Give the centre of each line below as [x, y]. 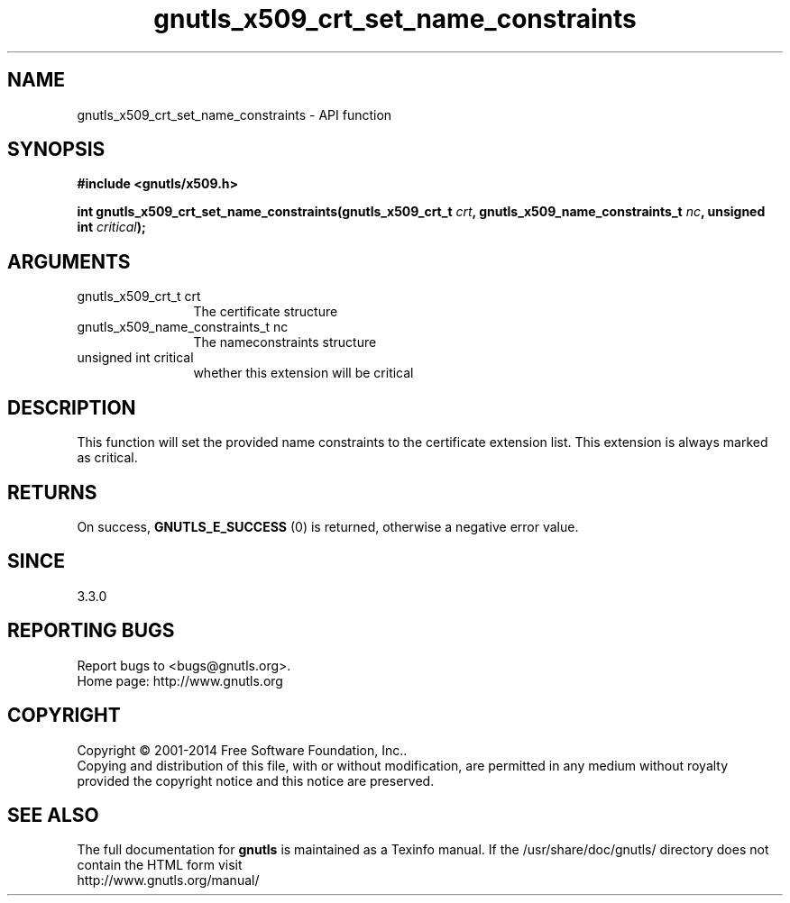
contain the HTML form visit [160, 865]
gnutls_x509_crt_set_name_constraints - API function [234, 114]
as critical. [107, 458]
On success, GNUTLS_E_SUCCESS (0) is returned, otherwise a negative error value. [328, 526]
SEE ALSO [53, 815]
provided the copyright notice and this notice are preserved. [256, 780]
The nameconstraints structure [285, 342]
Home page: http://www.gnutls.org [180, 680]
